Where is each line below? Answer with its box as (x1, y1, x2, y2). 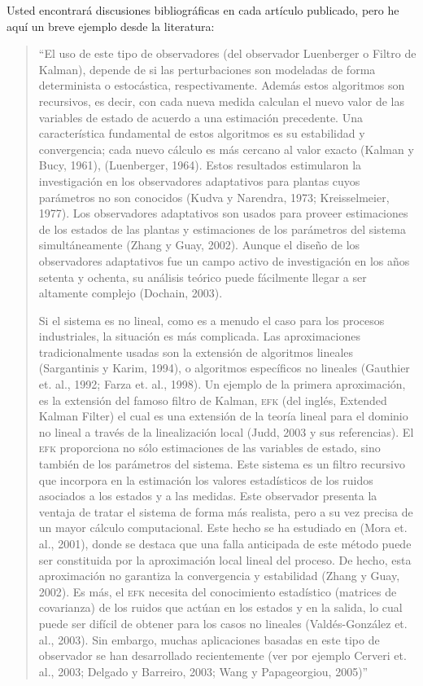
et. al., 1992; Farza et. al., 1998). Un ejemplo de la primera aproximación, (38, 376, 406, 393)
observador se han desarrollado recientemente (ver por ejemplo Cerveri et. (38, 647, 407, 664)
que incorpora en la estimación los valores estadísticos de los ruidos (38, 471, 373, 488)
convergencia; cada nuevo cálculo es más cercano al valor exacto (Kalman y (38, 140, 414, 157)
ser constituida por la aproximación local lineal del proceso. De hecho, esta (38, 551, 412, 568)
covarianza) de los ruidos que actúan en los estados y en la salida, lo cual (38, 599, 403, 616)
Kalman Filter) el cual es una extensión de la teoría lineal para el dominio (38, 407, 408, 424)
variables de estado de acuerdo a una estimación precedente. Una (38, 108, 363, 125)
